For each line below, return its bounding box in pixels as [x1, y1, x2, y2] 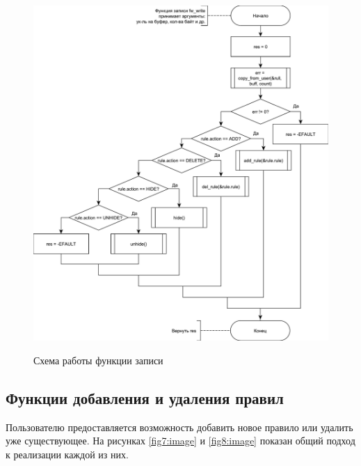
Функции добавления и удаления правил [6, 387, 284, 408]
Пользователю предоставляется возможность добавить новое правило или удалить [6, 419, 353, 434]
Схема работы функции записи [33, 352, 163, 367]
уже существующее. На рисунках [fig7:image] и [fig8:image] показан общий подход [6, 433, 355, 448]
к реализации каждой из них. [6, 446, 129, 461]
